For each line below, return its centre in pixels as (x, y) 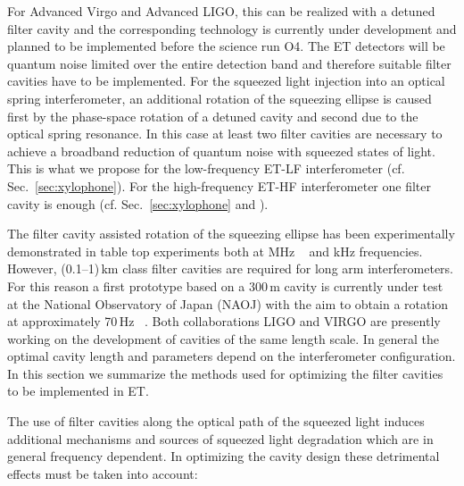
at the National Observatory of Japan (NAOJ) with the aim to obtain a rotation (228, 303)
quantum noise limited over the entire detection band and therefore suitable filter (229, 63)
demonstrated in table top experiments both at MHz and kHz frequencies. (215, 251)
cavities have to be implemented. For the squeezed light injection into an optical (226, 81)
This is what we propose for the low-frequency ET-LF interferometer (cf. (206, 168)
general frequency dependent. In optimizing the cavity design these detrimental (224, 456)
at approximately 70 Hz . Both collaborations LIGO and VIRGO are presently (224, 321)
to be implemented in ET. (78, 391)
